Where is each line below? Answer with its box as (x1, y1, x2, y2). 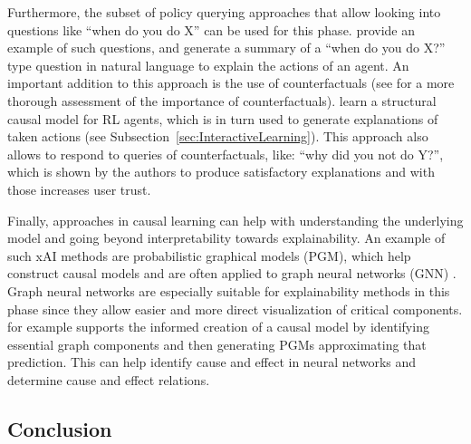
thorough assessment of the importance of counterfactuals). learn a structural (7, 91, 437, 110)
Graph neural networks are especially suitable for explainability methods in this (7, 281, 450, 300)
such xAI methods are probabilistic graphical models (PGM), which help (7, 246, 411, 265)
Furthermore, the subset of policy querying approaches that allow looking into (7, 3, 441, 21)
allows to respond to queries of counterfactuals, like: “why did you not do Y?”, (7, 144, 444, 163)
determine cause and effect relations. (7, 370, 210, 389)
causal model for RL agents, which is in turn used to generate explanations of (7, 109, 438, 128)
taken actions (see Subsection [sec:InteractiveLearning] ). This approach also (7, 127, 428, 146)
